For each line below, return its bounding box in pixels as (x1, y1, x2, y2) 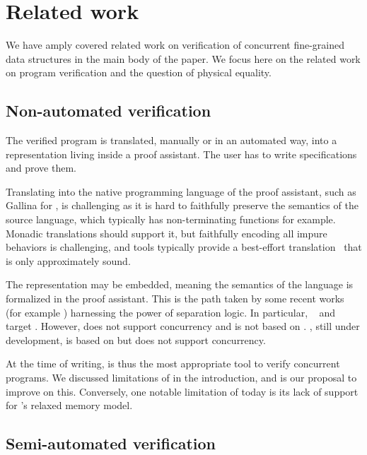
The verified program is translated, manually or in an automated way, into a (6, 133, 337, 148)
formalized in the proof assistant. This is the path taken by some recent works (6, 291, 344, 306)
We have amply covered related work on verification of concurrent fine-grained (6, 37, 344, 52)
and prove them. (6, 160, 76, 175)
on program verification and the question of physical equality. (6, 65, 272, 80)
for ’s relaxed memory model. (6, 398, 133, 413)
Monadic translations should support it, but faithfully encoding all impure (6, 225, 327, 240)
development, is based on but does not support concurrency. (6, 332, 266, 347)
